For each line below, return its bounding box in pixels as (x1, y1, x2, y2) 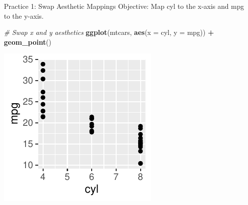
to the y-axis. (4, 10, 44, 21)
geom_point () (4, 36, 51, 47)
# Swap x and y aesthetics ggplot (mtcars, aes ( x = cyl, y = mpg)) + (4, 27, 214, 37)
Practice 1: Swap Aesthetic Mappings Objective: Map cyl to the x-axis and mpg (4, 1, 244, 11)
